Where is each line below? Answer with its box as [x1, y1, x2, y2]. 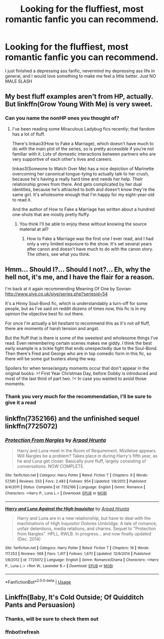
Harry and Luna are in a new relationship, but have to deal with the [17, 515, 151, 521]
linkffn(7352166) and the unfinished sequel [5, 414, 140, 422]
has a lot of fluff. [12, 131, 45, 137]
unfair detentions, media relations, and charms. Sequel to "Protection [17, 526, 156, 531]
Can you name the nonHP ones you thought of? [5, 115, 120, 122]
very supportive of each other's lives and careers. [12, 156, 113, 162]
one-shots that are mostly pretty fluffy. [12, 211, 90, 217]
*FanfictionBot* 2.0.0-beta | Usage [5, 578, 71, 585]
